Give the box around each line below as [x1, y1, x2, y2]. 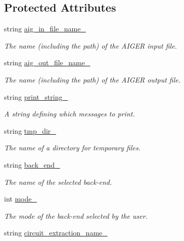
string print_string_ [4, 91, 68, 102]
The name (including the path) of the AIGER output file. [4, 74, 181, 85]
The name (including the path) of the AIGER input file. [4, 40, 177, 51]
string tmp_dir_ [4, 125, 56, 136]
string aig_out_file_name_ [4, 57, 90, 68]
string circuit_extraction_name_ [4, 227, 108, 238]
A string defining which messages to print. [4, 108, 135, 119]
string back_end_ [4, 159, 60, 170]
